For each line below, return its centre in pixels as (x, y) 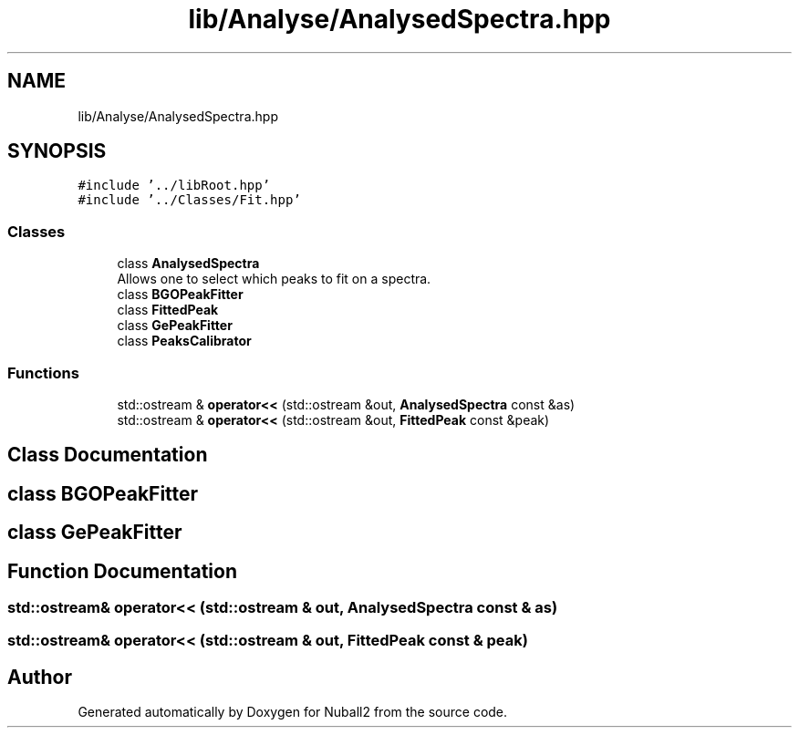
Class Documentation (108, 455)
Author (40, 677)
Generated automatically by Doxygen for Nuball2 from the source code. (293, 712)
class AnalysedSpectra (188, 264)
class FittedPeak (168, 310)
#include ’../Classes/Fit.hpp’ (189, 200)
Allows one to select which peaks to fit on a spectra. (274, 279)
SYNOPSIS (57, 151)
